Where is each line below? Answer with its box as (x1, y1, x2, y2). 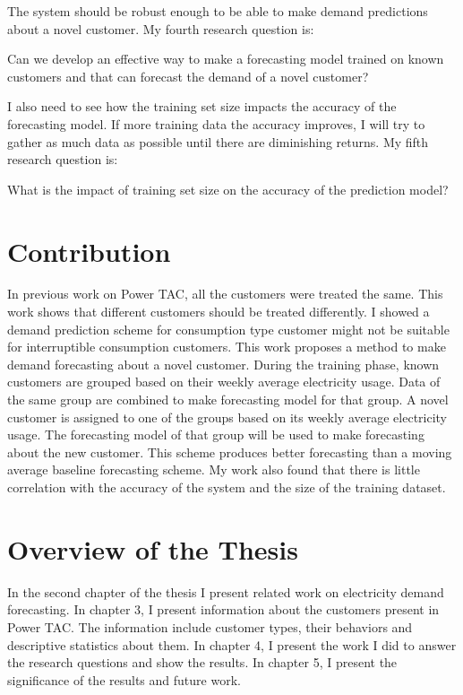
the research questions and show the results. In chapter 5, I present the (7, 653, 398, 672)
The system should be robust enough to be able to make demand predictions (7, 2, 428, 20)
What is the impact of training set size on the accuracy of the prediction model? (7, 179, 449, 198)
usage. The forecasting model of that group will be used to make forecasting (7, 425, 424, 444)
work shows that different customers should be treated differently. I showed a (7, 302, 430, 321)
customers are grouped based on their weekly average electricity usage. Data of (7, 372, 441, 391)
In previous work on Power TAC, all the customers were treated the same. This (7, 284, 443, 303)
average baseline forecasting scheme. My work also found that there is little (7, 460, 420, 479)
